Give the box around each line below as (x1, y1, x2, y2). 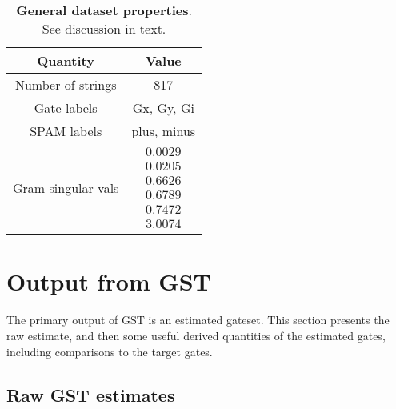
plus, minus (131, 122, 196, 140)
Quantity (37, 51, 94, 70)
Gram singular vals (13, 178, 119, 198)
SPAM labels (30, 122, 102, 140)
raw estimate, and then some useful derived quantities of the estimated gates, (6, 327, 386, 343)
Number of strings (14, 75, 117, 94)
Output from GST (6, 265, 211, 298)
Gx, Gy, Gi (132, 98, 194, 117)
